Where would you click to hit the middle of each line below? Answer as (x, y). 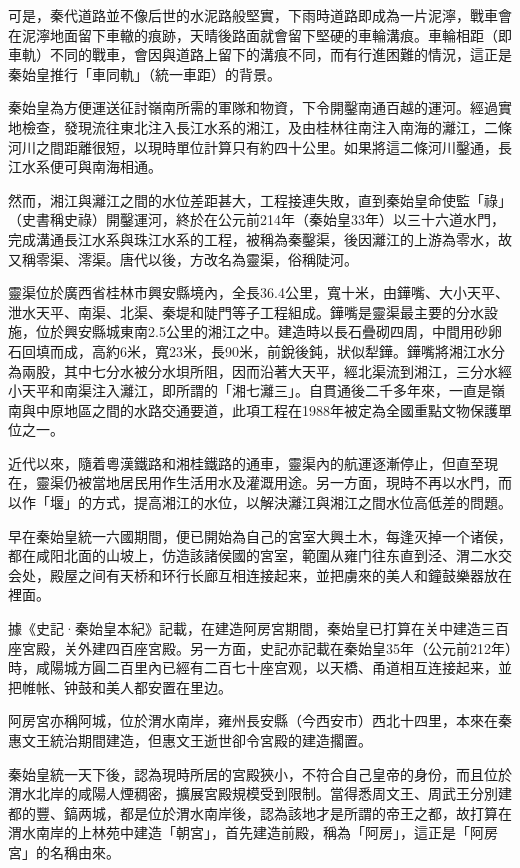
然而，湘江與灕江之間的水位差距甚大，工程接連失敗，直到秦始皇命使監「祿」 (260, 199)
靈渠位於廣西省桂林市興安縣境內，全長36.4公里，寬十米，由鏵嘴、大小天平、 (258, 292)
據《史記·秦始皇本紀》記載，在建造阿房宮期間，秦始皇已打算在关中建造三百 (258, 628)
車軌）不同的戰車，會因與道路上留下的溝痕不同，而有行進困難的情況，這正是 (260, 54)
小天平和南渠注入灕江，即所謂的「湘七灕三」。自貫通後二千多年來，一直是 (249, 390)
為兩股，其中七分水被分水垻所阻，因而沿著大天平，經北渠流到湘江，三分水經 (260, 370)
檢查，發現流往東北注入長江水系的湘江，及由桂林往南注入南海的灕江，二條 (266, 126)
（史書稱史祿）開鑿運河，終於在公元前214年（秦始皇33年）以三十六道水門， (256, 219)
